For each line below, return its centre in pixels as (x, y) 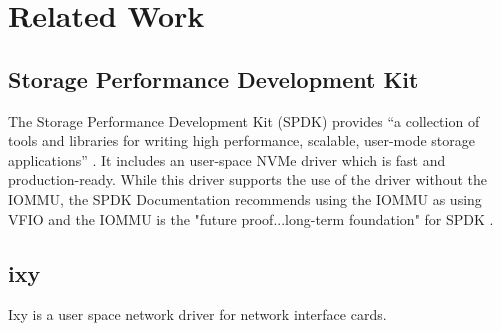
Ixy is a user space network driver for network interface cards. (197, 314)
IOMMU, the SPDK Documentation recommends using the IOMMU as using (245, 198)
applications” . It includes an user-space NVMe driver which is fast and (227, 159)
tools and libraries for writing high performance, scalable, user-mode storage (241, 140)
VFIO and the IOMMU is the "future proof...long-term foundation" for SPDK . (251, 218)
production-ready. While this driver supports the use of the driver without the (247, 179)
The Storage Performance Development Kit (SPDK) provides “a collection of (244, 120)
